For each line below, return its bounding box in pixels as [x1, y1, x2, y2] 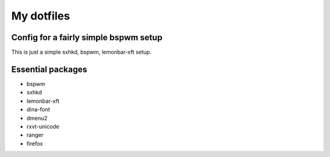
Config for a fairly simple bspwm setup [11, 32, 163, 43]
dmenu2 [26, 114, 48, 122]
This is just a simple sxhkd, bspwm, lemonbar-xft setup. [11, 49, 152, 56]
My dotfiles [11, 9, 70, 23]
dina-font [26, 106, 50, 113]
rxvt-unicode [26, 122, 60, 130]
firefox [26, 140, 43, 147]
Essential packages [11, 64, 88, 74]
